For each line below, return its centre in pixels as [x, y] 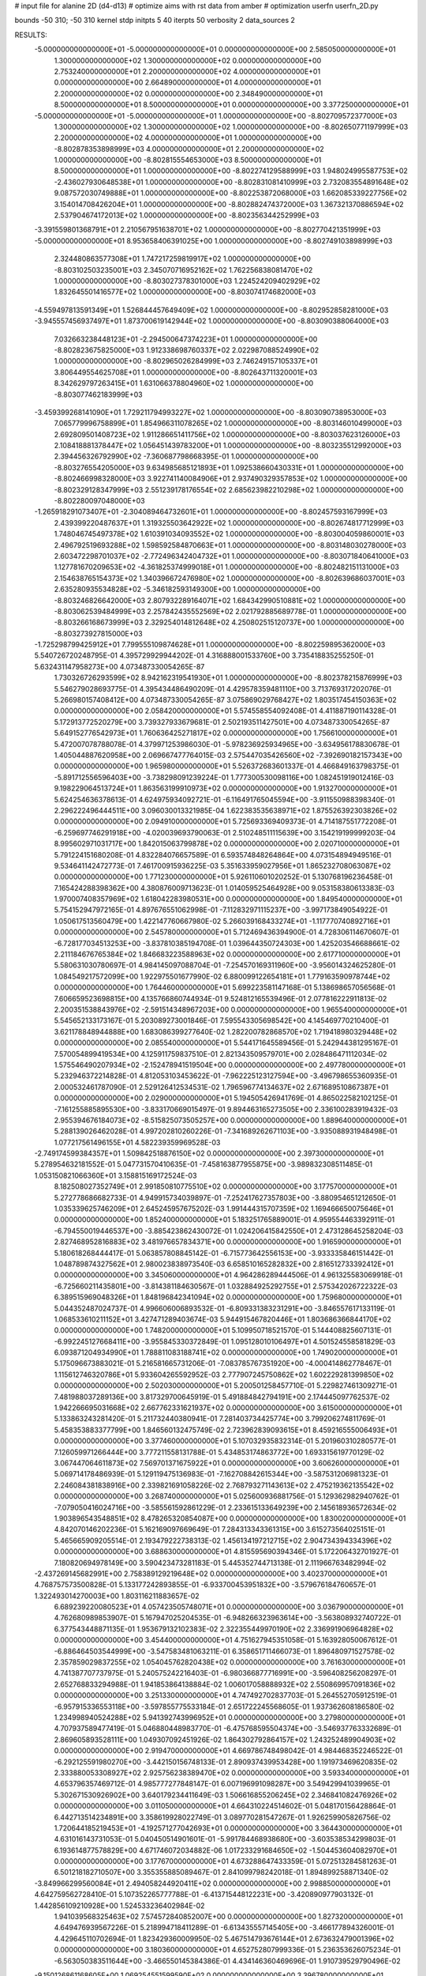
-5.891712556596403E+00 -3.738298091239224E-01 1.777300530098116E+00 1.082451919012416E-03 [224, 777]
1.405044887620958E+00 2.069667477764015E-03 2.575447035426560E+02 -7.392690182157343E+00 [228, 755]
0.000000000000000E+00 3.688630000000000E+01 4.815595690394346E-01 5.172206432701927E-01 [226, 1552]
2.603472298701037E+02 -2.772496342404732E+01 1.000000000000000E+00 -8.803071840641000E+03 [232, 556]
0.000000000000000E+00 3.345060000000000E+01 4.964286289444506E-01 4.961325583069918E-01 [228, 1275]
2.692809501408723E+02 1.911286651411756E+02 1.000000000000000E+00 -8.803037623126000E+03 [227, 434]
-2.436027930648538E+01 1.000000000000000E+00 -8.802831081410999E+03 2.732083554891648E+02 [232, 182]
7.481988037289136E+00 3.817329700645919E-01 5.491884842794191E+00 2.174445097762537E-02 [222, 1397]
